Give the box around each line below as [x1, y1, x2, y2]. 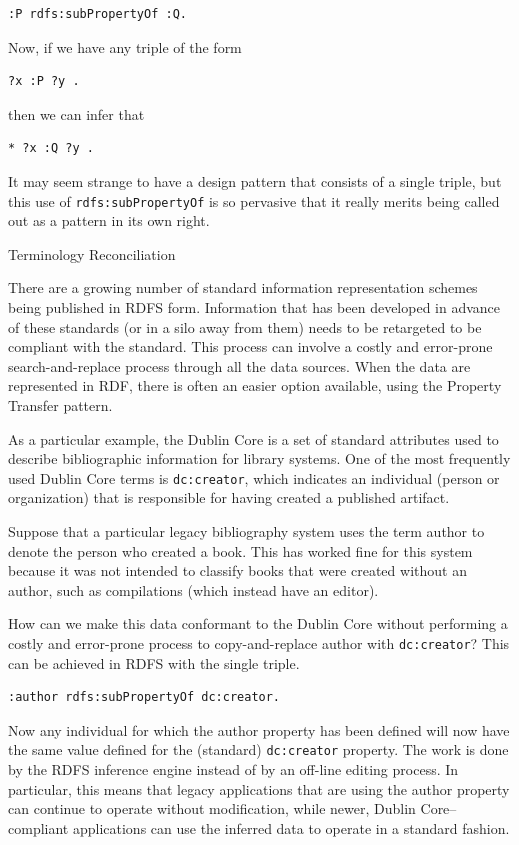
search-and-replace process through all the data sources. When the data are [8, 355, 471, 376]
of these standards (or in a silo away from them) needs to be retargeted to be [8, 316, 482, 337]
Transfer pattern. [8, 394, 113, 415]
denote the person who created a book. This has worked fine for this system [8, 540, 473, 561]
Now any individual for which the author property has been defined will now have [8, 719, 510, 740]
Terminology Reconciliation [8, 243, 176, 264]
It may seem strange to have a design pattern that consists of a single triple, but [8, 170, 502, 191]
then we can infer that [8, 103, 145, 124]
